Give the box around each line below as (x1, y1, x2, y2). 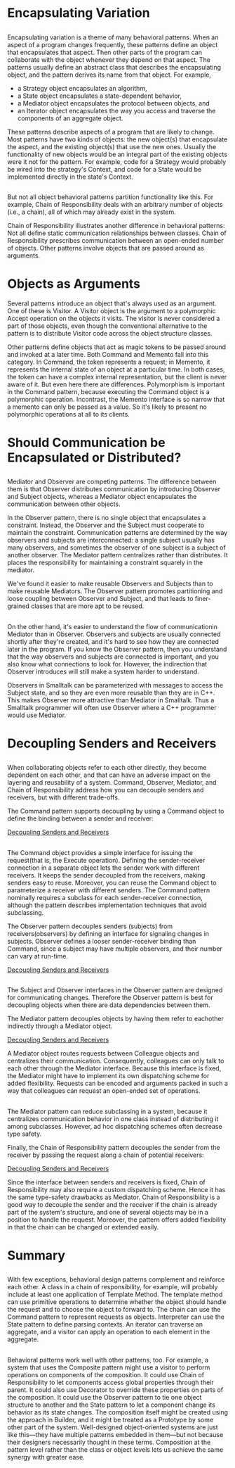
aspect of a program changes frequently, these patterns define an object (7, 40, 218, 49)
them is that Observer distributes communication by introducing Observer (7, 485, 221, 493)
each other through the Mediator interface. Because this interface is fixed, (7, 1064, 222, 1072)
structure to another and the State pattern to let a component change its (7, 1400, 215, 1409)
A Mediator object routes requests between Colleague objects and (7, 1049, 200, 1058)
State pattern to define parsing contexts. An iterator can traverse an (7, 1320, 203, 1329)
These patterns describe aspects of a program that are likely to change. (7, 127, 215, 136)
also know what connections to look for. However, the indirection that (7, 659, 208, 668)
